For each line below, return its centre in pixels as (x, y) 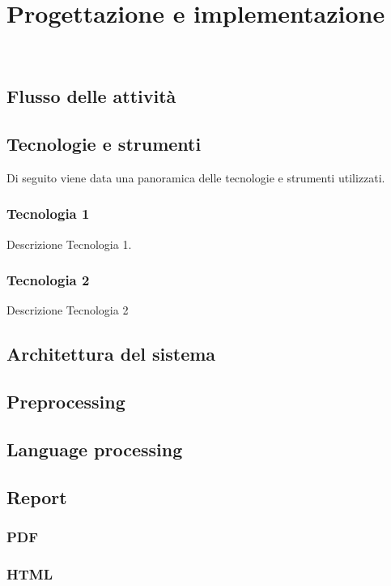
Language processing (95, 449)
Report (37, 496)
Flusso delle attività (91, 96)
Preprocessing (66, 402)
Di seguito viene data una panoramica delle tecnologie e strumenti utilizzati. (196, 177)
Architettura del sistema (111, 354)
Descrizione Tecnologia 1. (69, 244)
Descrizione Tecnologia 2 (68, 310)
